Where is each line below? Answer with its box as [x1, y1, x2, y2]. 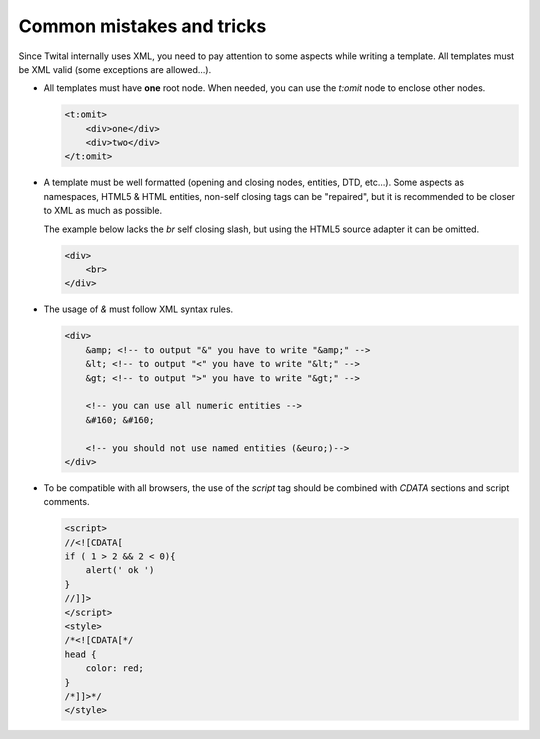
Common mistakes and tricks [18, 15, 267, 37]
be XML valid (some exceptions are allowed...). [18, 63, 212, 75]
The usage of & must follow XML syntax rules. [43, 303, 234, 315]
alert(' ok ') [85, 565, 155, 576]
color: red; [85, 663, 145, 674]
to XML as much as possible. [43, 205, 163, 217]
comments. [43, 496, 90, 508]
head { [64, 648, 97, 660]
